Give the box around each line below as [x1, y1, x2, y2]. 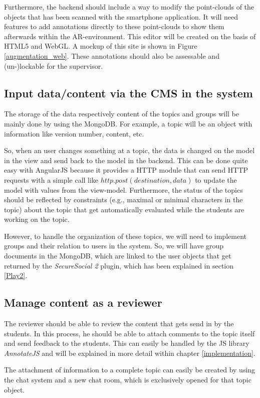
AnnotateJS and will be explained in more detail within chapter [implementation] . [4, 347, 255, 358]
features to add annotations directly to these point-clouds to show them [4, 21, 224, 32]
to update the [195, 174, 237, 185]
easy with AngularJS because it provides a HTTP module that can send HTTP [4, 165, 248, 175]
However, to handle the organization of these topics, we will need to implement [4, 230, 246, 241]
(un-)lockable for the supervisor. [4, 60, 103, 71]
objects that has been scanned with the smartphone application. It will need [4, 11, 238, 22]
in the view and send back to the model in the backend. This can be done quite [4, 155, 248, 165]
